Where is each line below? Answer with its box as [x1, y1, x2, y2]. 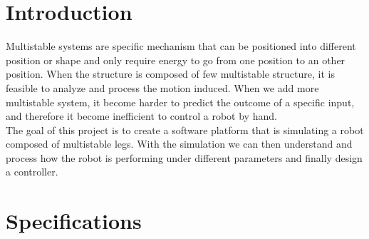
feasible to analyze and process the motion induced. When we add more [6, 80, 319, 95]
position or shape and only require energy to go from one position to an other [6, 52, 345, 67]
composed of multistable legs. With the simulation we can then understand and [6, 136, 353, 151]
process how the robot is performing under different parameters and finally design [6, 150, 363, 165]
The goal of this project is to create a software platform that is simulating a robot [6, 122, 364, 137]
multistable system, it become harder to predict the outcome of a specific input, [6, 94, 355, 109]
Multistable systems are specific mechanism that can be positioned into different [6, 39, 356, 54]
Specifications [6, 206, 142, 235]
